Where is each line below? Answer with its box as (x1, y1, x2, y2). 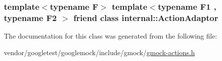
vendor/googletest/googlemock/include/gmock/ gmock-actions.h (4, 47, 195, 57)
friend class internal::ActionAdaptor (73, 11, 218, 23)
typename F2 (4, 11, 57, 23)
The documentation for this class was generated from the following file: (4, 31, 217, 41)
